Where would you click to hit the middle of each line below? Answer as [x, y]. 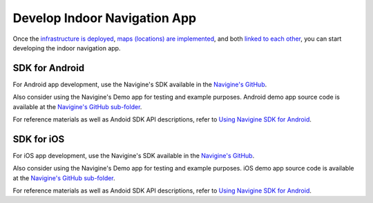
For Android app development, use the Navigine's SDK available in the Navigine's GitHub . [140, 84]
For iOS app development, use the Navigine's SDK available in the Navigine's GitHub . [134, 155]
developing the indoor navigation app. [67, 48]
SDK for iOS [39, 139]
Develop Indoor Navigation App [105, 18]
